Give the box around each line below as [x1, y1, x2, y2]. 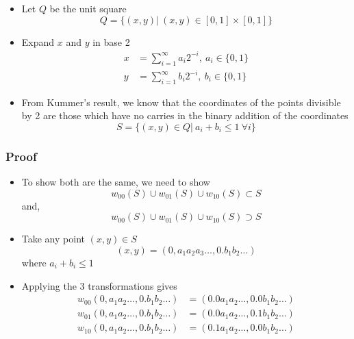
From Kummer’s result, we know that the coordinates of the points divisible [21, 95, 341, 109]
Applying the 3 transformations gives [21, 278, 177, 292]
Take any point [21, 231, 85, 246]
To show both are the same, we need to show [21, 175, 210, 189]
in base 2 [92, 34, 130, 49]
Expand [21, 34, 55, 49]
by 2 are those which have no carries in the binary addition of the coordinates [21, 108, 349, 123]
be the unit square [49, 1, 127, 15]
